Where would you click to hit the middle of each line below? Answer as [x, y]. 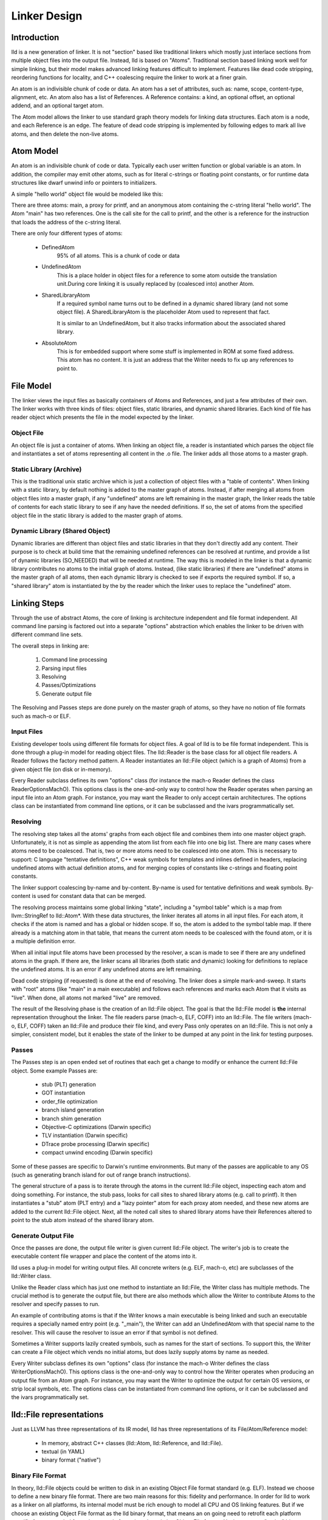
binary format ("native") [71, 1460]
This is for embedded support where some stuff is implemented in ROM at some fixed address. [176, 351]
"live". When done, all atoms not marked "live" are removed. [86, 998]
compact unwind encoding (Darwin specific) [97, 1153]
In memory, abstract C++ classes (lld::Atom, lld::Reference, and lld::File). [132, 1443]
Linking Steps [38, 603]
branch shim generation [71, 1118]
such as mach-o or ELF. [41, 716]
